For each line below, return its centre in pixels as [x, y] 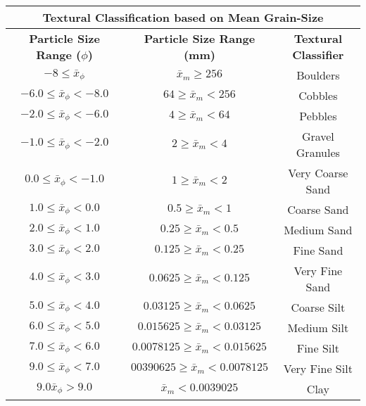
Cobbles [318, 95]
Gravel [318, 136]
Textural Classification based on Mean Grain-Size [183, 17]
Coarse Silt [318, 307]
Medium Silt [318, 328]
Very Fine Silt [318, 368]
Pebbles [318, 116]
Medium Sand [318, 230]
